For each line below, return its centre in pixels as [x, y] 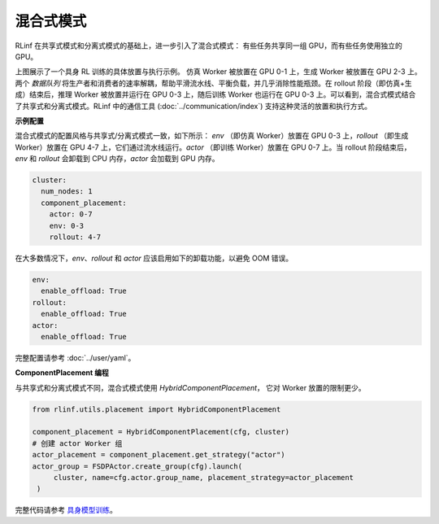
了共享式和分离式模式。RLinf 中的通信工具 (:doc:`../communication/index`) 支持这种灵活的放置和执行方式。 [193, 106]
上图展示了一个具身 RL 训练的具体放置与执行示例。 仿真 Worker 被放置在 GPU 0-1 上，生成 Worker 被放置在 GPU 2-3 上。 [218, 72]
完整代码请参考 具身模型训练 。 [66, 510]
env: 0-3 [67, 225]
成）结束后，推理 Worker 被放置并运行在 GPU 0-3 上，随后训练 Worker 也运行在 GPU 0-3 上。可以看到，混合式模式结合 [215, 94]
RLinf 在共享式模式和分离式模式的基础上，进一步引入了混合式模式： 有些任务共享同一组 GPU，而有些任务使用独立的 [209, 46]
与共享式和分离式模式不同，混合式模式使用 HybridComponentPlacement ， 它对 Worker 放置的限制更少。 [190, 387]
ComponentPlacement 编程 [62, 373]
